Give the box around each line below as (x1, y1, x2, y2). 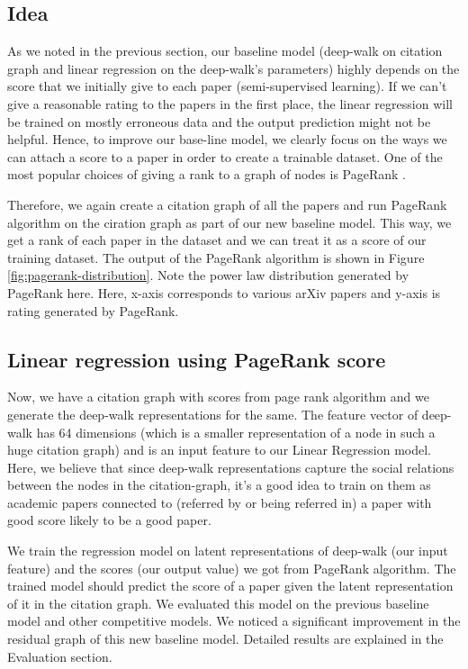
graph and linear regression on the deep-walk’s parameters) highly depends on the (7, 59, 460, 77)
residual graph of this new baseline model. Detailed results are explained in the (7, 629, 444, 648)
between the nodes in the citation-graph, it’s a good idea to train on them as (7, 475, 431, 494)
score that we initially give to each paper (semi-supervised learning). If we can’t (7, 77, 447, 95)
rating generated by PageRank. (7, 301, 179, 320)
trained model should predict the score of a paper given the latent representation (7, 576, 454, 595)
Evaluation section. (7, 646, 112, 665)
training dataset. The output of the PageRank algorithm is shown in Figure (7, 248, 425, 267)
